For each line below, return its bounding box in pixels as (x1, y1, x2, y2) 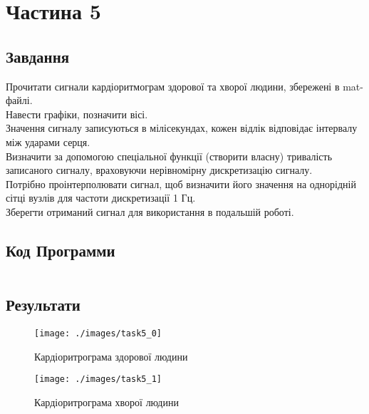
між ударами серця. (6, 134, 90, 149)
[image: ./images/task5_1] (34, 374, 162, 385)
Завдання (6, 45, 70, 67)
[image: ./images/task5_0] (34, 328, 162, 338)
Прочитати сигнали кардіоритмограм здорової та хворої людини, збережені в (6, 78, 340, 93)
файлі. (6, 93, 33, 108)
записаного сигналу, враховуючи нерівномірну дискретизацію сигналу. (6, 162, 313, 177)
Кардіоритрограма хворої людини (34, 394, 179, 409)
